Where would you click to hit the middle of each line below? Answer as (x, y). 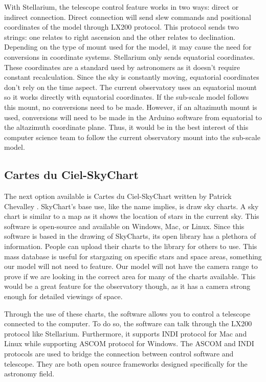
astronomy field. (29, 374)
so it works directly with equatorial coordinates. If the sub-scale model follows (127, 97)
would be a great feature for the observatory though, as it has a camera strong (127, 286)
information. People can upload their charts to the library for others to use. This (131, 246)
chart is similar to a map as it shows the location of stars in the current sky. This (132, 216)
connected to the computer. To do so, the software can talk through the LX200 (128, 323)
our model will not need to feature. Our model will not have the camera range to (131, 266)
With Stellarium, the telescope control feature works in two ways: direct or (121, 7)
